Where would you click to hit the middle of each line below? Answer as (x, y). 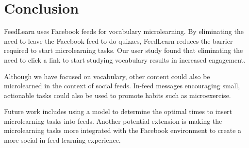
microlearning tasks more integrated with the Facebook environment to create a (123, 130)
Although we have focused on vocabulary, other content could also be (107, 76)
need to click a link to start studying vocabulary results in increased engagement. (125, 59)
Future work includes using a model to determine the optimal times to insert (118, 111)
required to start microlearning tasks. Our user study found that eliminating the (124, 50)
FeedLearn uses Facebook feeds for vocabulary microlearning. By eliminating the (124, 31)
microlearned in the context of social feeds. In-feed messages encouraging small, (122, 86)
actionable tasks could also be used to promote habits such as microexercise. (117, 95)
